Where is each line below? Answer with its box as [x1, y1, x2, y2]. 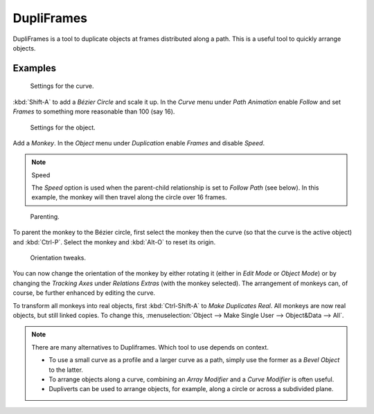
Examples [12, 62, 57, 74]
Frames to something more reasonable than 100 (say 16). [12, 107, 175, 116]
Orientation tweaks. [30, 253, 87, 262]
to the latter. [48, 366, 83, 374]
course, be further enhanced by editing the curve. [12, 289, 156, 297]
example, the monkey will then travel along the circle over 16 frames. [31, 193, 227, 201]
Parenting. [30, 212, 60, 221]
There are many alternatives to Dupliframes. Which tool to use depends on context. [31, 343, 269, 351]
